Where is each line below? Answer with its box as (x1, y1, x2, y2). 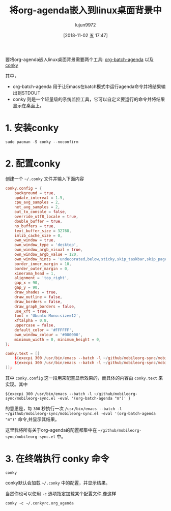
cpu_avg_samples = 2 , (14, 200, 60, 205)
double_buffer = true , (14, 219, 63, 224)
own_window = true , (14, 237, 56, 243)
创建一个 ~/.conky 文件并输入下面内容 (5, 175, 84, 182)
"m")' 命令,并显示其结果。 (5, 416, 60, 423)
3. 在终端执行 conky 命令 (5, 453, 109, 465)
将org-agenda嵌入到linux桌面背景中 (9, 5, 162, 16)
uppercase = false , (14, 323, 56, 328)
